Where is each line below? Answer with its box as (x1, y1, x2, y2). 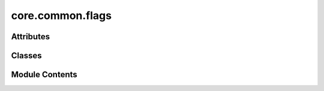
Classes (11, 51, 42, 61)
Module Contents (11, 70, 77, 80)
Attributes (11, 32, 50, 42)
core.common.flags (11, 9, 112, 22)
